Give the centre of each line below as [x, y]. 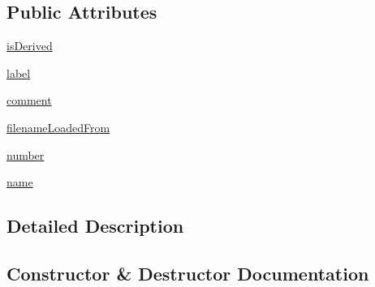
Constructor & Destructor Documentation [188, 273]
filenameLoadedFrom [58, 127]
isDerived [30, 46]
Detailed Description [95, 226]
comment [29, 100]
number [26, 154]
